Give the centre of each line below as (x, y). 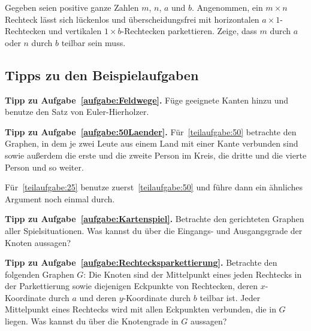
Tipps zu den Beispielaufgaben (102, 75)
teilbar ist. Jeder (230, 297)
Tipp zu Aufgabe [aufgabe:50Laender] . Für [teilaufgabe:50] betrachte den (151, 131)
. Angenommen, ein (227, 7)
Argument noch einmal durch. (60, 198)
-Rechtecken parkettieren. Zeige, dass (189, 31)
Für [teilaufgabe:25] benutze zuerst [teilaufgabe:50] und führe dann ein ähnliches (154, 187)
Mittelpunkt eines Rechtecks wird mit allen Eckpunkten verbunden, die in (141, 309)
